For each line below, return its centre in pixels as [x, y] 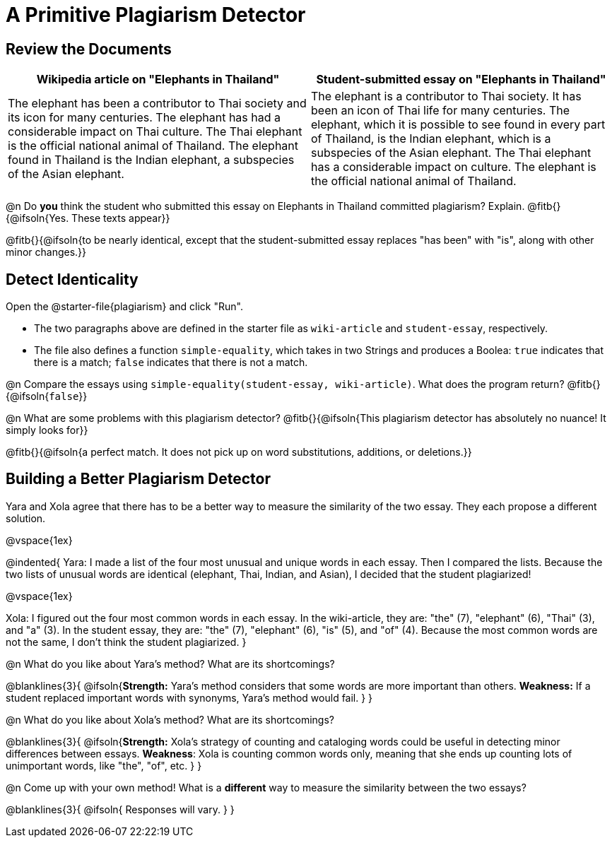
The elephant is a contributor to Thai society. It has [446, 96]
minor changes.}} [46, 252]
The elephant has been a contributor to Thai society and [157, 104]
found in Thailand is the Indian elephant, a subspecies [151, 160]
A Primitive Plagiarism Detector [156, 15]
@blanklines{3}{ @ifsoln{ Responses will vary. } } [120, 809]
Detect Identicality [72, 279]
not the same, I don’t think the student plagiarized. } [126, 642]
